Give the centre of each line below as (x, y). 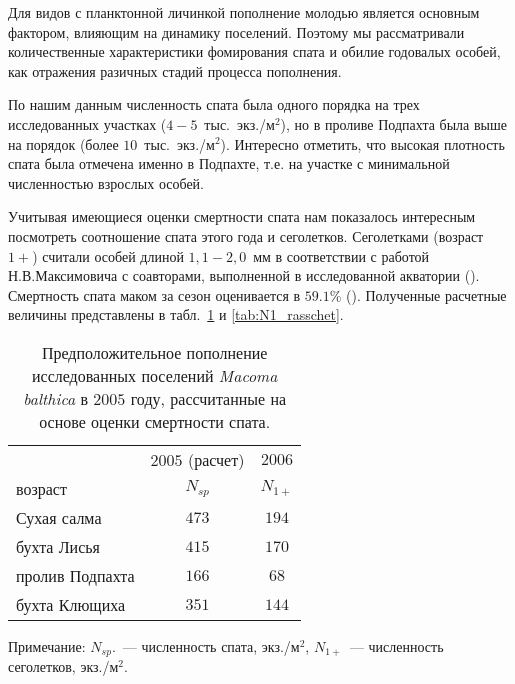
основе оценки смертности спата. (155, 421)
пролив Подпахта (75, 575)
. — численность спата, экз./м (205, 645)
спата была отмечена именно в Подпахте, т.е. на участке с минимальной (229, 163)
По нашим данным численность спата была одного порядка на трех (214, 104)
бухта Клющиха (71, 604)
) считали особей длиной (108, 255)
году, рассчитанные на (208, 398)
